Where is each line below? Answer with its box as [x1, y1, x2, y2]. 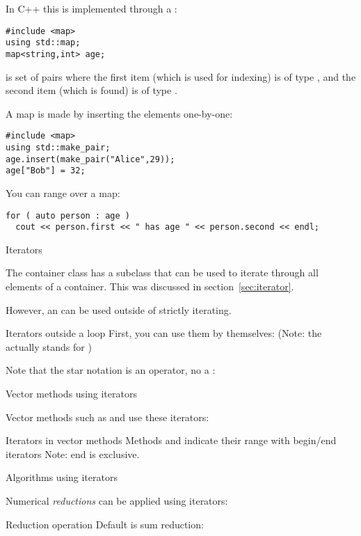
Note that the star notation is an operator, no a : [6, 363, 216, 377]
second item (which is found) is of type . [6, 83, 177, 97]
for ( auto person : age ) [6, 210, 130, 221]
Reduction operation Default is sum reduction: [6, 517, 204, 531]
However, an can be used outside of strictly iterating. [6, 302, 232, 317]
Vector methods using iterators [6, 386, 137, 401]
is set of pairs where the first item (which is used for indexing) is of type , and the [6, 69, 356, 84]
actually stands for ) [6, 339, 92, 354]
